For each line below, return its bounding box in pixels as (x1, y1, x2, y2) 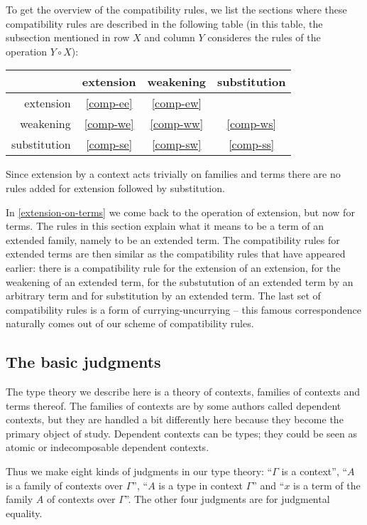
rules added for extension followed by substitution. (6, 180, 225, 195)
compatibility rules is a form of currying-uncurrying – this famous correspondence (6, 302, 361, 317)
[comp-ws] (226, 115, 276, 132)
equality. (6, 505, 43, 520)
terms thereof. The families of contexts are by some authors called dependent (6, 398, 341, 413)
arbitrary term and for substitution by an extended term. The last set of (6, 288, 321, 303)
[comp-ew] (151, 95, 202, 112)
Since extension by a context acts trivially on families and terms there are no (6, 166, 341, 181)
